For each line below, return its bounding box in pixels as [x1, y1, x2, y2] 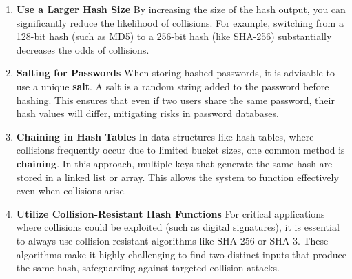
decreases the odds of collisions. [16, 42, 149, 56]
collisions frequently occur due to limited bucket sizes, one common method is [16, 143, 345, 157]
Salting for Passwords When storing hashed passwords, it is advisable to [16, 65, 335, 80]
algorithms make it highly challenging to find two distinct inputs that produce [16, 247, 346, 261]
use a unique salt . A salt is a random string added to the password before [16, 79, 329, 93]
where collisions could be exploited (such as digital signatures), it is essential [16, 220, 340, 234]
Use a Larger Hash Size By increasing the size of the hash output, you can [16, 2, 346, 16]
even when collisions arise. [16, 183, 127, 198]
